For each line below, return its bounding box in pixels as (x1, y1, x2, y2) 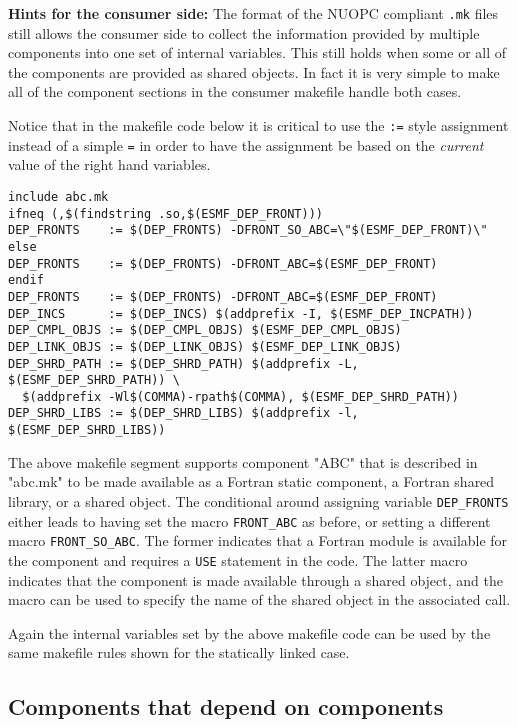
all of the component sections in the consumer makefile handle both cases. (8, 81, 462, 102)
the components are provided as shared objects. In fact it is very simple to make (8, 61, 500, 82)
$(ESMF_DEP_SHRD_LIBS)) (8, 423, 166, 438)
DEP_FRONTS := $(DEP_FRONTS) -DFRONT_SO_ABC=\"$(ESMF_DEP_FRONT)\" (8, 223, 488, 238)
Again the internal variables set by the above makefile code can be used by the (8, 622, 491, 643)
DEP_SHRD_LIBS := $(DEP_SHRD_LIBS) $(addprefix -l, (8, 406, 359, 421)
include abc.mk (8, 189, 109, 204)
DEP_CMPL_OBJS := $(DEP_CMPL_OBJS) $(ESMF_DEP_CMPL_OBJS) (8, 323, 402, 338)
